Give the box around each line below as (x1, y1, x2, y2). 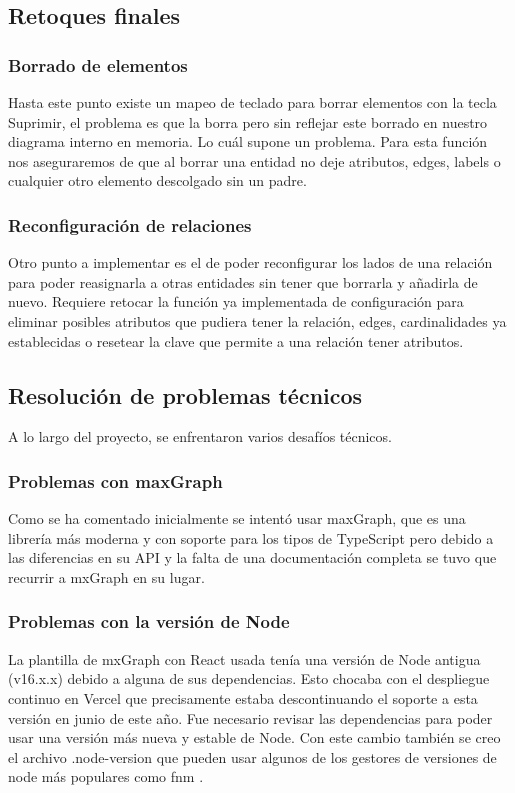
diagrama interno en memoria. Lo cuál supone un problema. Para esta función (8, 131, 488, 152)
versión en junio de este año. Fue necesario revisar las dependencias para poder (8, 707, 493, 728)
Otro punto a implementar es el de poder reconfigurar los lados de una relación (8, 252, 493, 273)
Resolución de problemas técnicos (8, 379, 363, 410)
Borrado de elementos (8, 52, 188, 77)
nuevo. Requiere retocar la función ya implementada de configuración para (8, 291, 464, 312)
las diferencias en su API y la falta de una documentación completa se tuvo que (8, 547, 497, 568)
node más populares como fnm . (8, 766, 204, 787)
